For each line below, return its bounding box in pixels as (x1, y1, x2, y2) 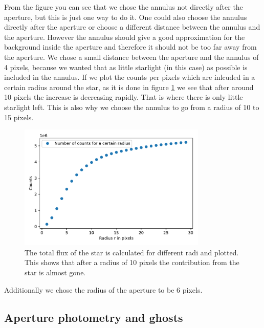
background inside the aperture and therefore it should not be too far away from (4, 41, 257, 52)
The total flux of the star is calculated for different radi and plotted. (25, 247, 239, 257)
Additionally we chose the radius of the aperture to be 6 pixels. (4, 284, 203, 295)
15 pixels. (4, 112, 34, 122)
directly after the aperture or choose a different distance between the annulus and (4, 21, 260, 32)
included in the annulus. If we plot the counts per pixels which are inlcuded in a (4, 72, 255, 82)
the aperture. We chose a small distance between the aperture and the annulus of (4, 51, 259, 62)
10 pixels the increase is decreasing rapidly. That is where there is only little (4, 92, 243, 102)
